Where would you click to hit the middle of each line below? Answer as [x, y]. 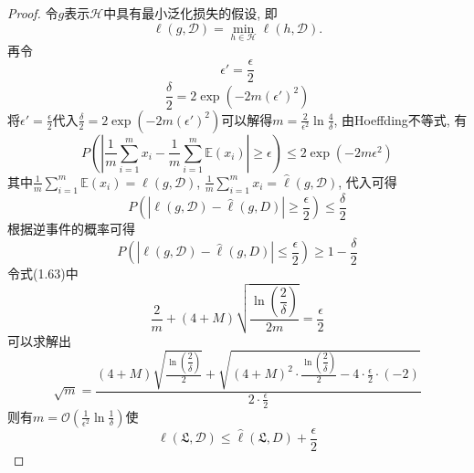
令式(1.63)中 [43, 273]
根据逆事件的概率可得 [71, 229]
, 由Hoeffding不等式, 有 [400, 119]
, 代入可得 [368, 181]
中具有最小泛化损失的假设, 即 [190, 13]
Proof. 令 [33, 13]
